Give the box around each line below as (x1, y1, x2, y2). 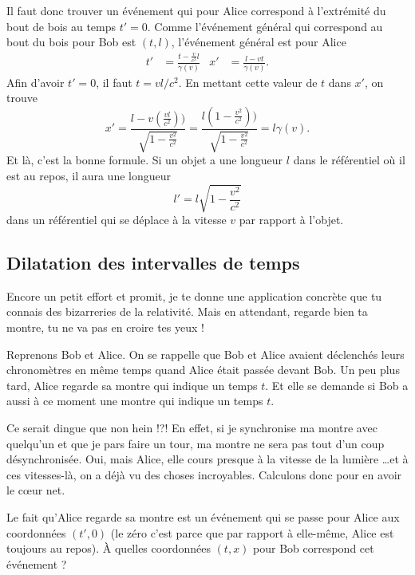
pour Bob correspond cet (253, 540, 374, 557)
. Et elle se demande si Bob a (265, 376, 409, 393)
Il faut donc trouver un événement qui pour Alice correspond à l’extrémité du (6, 2, 386, 18)
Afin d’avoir (6, 73, 65, 90)
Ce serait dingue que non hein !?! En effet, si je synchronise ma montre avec (6, 419, 377, 435)
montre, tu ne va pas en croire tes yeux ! (6, 319, 204, 336)
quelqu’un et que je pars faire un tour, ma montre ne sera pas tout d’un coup (6, 435, 385, 451)
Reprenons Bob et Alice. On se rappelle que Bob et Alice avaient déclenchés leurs (6, 345, 405, 362)
